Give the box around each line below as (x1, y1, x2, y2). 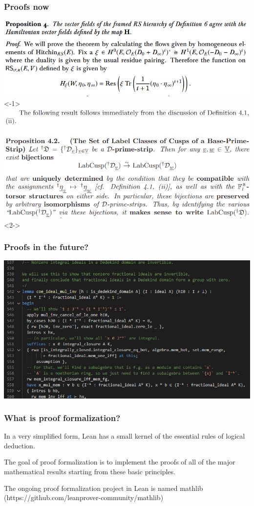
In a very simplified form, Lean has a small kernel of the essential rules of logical (4, 431, 245, 441)
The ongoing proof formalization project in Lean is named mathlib (4, 483, 203, 493)
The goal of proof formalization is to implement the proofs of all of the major (4, 457, 235, 467)
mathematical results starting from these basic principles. (4, 466, 175, 477)
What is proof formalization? (4, 411, 121, 423)
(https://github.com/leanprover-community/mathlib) (4, 492, 164, 503)
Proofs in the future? (4, 241, 89, 253)
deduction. (4, 440, 35, 450)
